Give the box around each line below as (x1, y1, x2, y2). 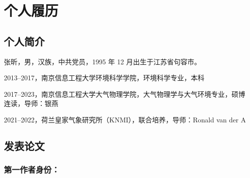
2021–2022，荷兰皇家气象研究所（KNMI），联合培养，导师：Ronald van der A (4, 114, 246, 124)
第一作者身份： (4, 163, 60, 176)
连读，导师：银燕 (4, 98, 58, 108)
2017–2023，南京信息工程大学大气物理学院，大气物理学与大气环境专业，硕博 (4, 89, 245, 99)
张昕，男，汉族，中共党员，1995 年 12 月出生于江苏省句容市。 (4, 56, 201, 66)
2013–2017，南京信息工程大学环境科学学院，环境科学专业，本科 (4, 73, 204, 83)
